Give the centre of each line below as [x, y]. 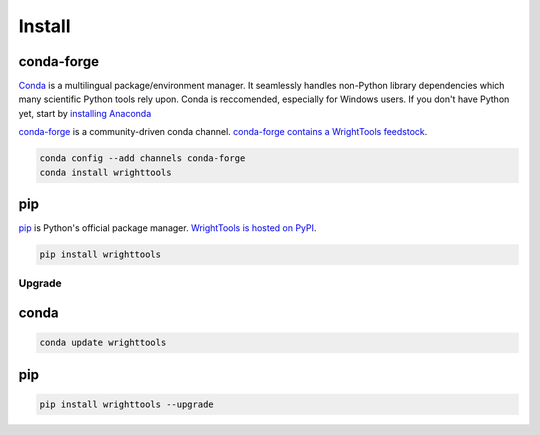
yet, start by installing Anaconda [85, 113]
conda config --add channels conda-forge [142, 158]
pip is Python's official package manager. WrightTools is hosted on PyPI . [167, 228]
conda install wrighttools [105, 172]
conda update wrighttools [103, 343]
